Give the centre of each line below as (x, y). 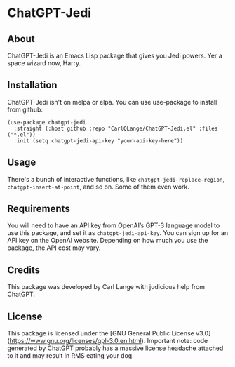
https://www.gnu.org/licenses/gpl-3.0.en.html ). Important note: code (109, 341)
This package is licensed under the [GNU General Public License (101, 333)
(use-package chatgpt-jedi (47, 122)
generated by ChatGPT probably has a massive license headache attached (115, 348)
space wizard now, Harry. (44, 63)
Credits (24, 270)
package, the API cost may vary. (54, 248)
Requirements (39, 209)
